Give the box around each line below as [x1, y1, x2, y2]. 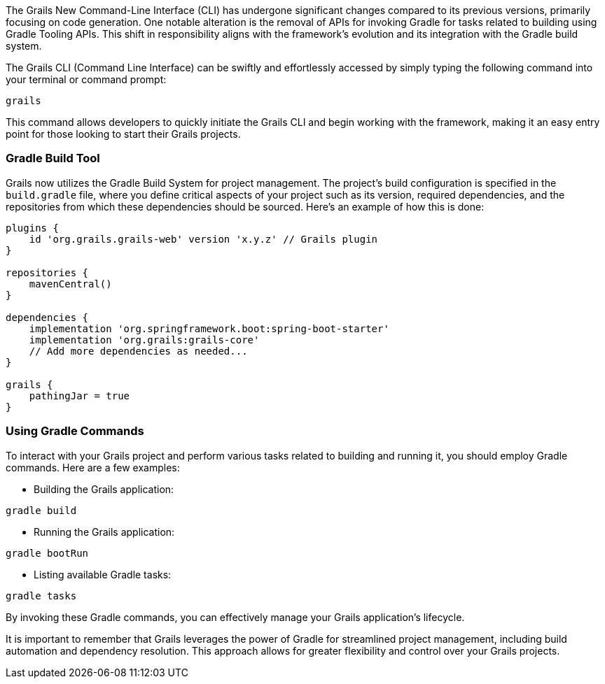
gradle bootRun [6, 547, 89, 559]
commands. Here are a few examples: [6, 461, 180, 473]
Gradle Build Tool [6, 151, 100, 166]
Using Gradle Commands [6, 424, 144, 439]
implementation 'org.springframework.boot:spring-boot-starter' [29, 322, 389, 334]
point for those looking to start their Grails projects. [6, 128, 241, 140]
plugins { [6, 222, 59, 234]
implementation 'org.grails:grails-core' [29, 334, 260, 345]
